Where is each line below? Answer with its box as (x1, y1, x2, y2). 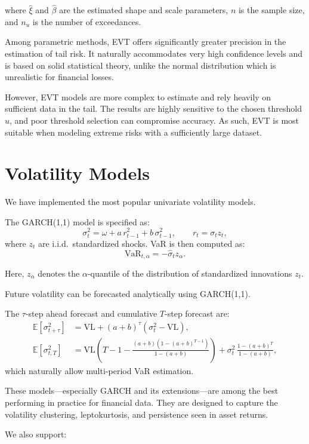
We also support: (5, 428, 67, 440)
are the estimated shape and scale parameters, (59, 4, 228, 16)
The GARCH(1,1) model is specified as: (5, 215, 150, 228)
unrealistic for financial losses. (5, 71, 114, 83)
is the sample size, (238, 4, 305, 16)
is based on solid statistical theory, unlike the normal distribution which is (5, 59, 276, 71)
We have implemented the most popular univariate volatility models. (5, 195, 256, 208)
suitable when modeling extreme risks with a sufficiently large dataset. (5, 125, 262, 138)
